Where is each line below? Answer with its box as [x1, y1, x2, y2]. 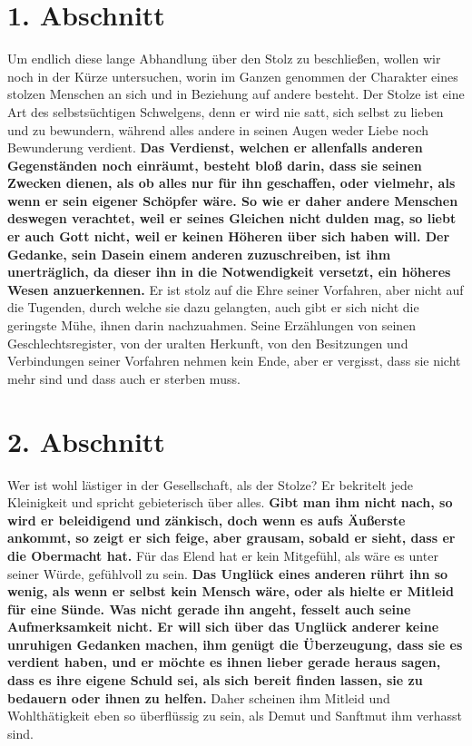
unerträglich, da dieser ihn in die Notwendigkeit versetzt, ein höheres [7, 262, 451, 281]
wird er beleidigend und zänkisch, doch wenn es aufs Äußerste [7, 510, 406, 529]
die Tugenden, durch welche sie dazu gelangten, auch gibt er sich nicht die [7, 298, 419, 317]
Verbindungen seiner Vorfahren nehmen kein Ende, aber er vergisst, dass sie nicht [7, 351, 461, 370]
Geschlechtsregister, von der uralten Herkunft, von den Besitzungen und [7, 333, 408, 352]
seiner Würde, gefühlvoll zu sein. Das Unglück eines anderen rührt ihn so [7, 564, 448, 583]
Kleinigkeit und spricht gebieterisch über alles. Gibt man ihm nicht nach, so [7, 493, 453, 512]
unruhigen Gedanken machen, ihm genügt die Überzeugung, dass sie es [7, 634, 463, 653]
